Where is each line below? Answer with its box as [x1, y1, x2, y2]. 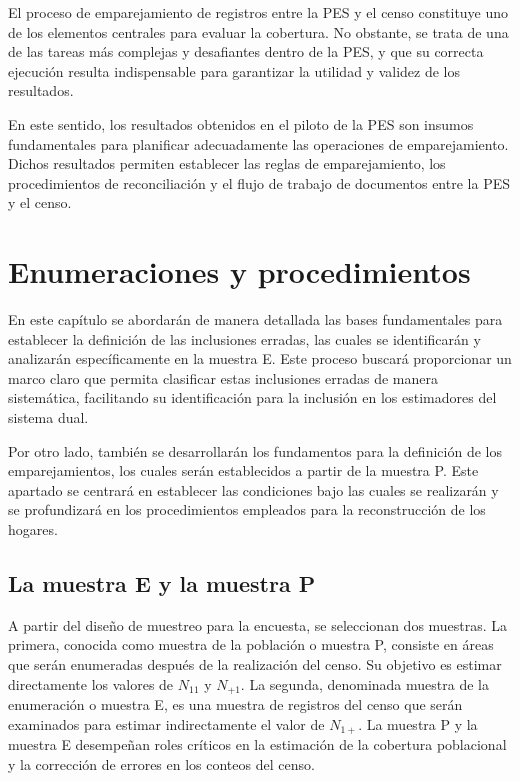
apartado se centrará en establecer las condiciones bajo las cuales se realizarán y [8, 479, 499, 500]
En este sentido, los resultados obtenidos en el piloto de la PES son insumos [8, 113, 474, 134]
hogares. [8, 519, 58, 539]
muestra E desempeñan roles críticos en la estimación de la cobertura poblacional [8, 734, 507, 755]
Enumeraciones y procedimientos [8, 251, 471, 292]
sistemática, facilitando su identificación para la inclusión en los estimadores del [8, 387, 497, 408]
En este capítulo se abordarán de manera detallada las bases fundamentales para [8, 309, 503, 330]
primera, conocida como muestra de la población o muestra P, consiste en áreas [8, 634, 494, 655]
